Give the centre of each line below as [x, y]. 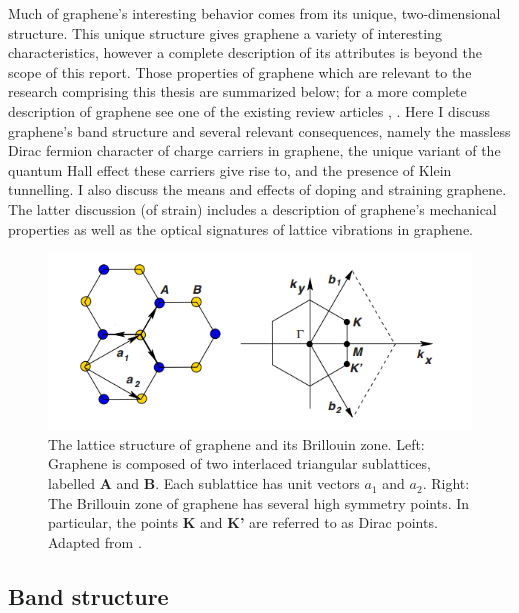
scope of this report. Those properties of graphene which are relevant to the [240, 71]
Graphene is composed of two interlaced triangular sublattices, [239, 463]
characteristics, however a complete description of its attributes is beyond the [245, 52]
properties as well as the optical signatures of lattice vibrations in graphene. [240, 228]
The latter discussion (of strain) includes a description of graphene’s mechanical [252, 208]
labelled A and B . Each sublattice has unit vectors [204, 483]
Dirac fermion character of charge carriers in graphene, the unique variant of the [254, 150]
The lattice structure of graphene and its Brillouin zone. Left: [236, 443]
